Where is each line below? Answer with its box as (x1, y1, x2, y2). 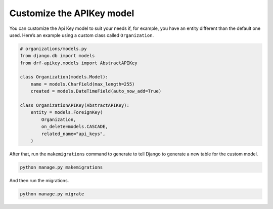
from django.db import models (20, 53, 95, 59)
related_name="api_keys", (41, 131, 106, 137)
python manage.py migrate (20, 191, 84, 197)
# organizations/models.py (20, 46, 87, 52)
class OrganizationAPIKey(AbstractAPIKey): (20, 103, 130, 108)
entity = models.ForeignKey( (30, 109, 103, 115)
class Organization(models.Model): (20, 74, 108, 80)
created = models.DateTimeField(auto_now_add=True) (30, 89, 162, 94)
